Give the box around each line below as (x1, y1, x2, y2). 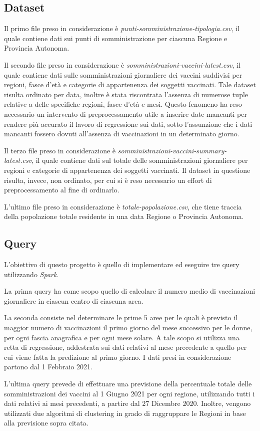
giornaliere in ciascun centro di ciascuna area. (4, 295, 143, 306)
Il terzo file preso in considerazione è (4, 145, 116, 155)
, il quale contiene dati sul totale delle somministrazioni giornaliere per (31, 155, 248, 165)
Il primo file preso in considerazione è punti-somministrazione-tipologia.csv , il (4, 23, 239, 34)
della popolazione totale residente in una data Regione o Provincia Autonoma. (4, 211, 244, 222)
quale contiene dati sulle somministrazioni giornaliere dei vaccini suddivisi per (4, 69, 242, 80)
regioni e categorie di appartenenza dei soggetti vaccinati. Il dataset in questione (4, 164, 250, 175)
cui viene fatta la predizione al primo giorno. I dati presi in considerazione (4, 351, 231, 362)
